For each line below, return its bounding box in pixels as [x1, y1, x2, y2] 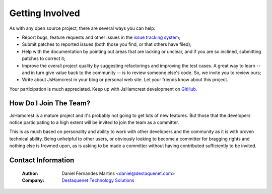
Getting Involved [9, 8, 80, 19]
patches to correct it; [22, 55, 65, 61]
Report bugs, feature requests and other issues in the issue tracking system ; [22, 34, 181, 40]
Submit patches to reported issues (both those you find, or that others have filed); [22, 41, 191, 47]
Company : [22, 177, 45, 183]
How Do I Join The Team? [9, 99, 91, 108]
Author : [22, 170, 39, 176]
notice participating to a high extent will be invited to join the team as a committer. [9, 119, 179, 125]
